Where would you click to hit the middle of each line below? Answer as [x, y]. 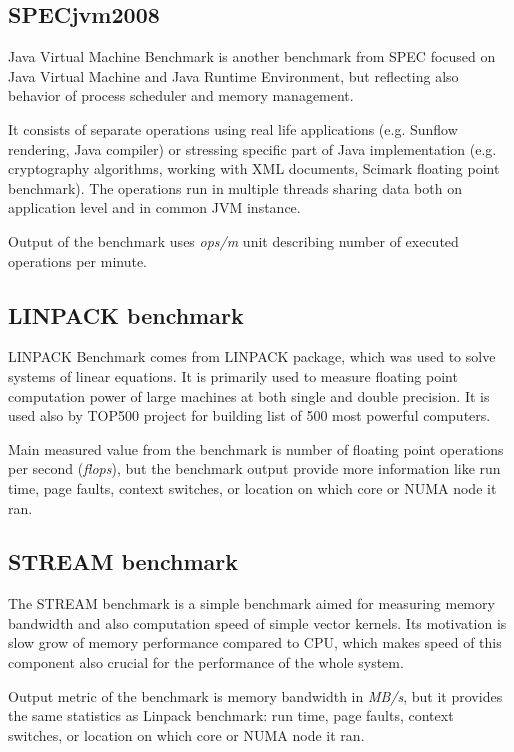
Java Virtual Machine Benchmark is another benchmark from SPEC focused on [252, 56]
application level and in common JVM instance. [154, 207]
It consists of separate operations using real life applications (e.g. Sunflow [233, 128]
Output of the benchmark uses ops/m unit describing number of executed [233, 240]
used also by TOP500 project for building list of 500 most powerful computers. [249, 415]
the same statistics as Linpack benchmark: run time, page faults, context [231, 715]
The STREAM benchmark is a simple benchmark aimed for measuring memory [251, 603]
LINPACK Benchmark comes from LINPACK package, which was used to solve [252, 356]
